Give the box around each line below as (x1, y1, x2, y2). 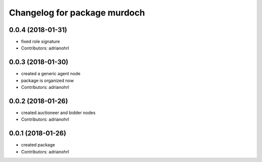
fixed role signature (21, 39, 60, 45)
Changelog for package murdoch (9, 7, 145, 18)
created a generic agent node (21, 71, 81, 77)
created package (21, 142, 55, 148)
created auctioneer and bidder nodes (21, 110, 96, 116)
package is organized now (21, 78, 74, 83)
